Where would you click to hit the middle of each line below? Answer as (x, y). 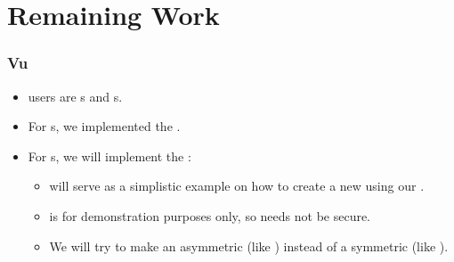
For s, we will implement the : (109, 156)
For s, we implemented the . (104, 126)
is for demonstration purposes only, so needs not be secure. (210, 215)
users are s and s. (75, 96)
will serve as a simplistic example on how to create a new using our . (237, 186)
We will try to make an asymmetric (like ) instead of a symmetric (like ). (249, 246)
